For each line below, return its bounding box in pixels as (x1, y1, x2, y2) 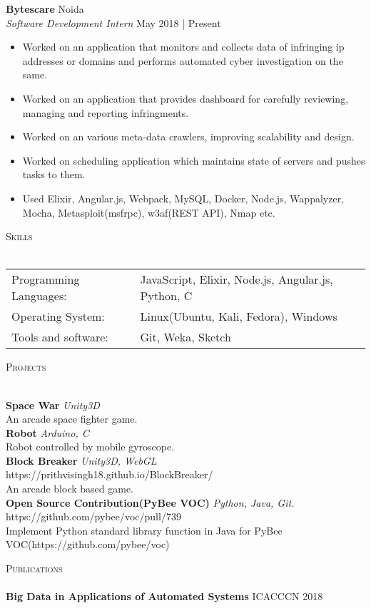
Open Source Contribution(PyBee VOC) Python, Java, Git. (6, 495, 295, 510)
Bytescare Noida (6, 1, 84, 16)
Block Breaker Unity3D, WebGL (6, 453, 157, 468)
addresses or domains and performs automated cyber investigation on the (22, 53, 343, 68)
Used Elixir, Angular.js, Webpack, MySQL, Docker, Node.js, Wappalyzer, (22, 190, 345, 205)
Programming (11, 271, 80, 288)
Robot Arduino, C (6, 425, 89, 440)
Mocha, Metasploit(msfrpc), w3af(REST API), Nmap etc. (22, 205, 275, 220)
